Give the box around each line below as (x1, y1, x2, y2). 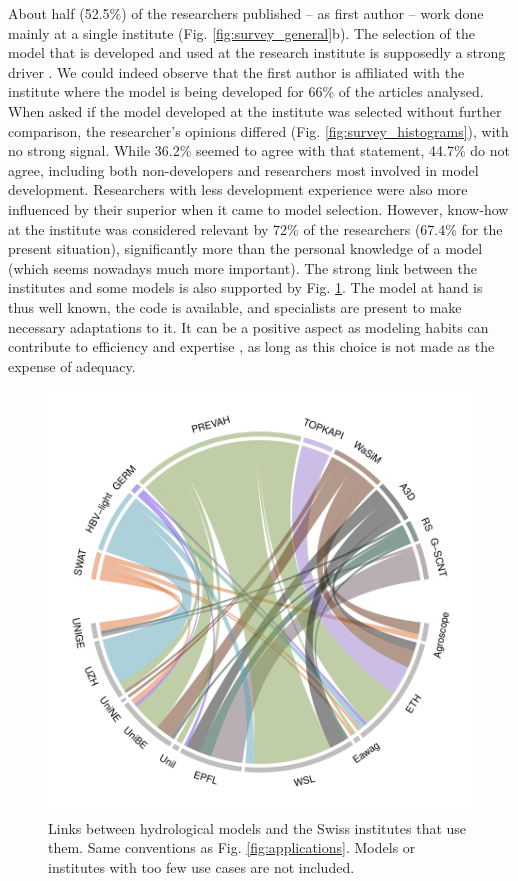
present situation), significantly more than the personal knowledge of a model (8, 238, 483, 259)
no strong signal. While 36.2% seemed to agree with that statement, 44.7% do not (8, 140, 511, 161)
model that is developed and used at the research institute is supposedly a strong (8, 42, 506, 63)
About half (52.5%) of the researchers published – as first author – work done (8, 3, 484, 23)
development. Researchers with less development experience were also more (8, 179, 468, 200)
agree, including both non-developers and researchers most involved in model (8, 159, 479, 180)
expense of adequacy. (8, 355, 136, 376)
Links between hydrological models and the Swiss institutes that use (48, 817, 467, 838)
